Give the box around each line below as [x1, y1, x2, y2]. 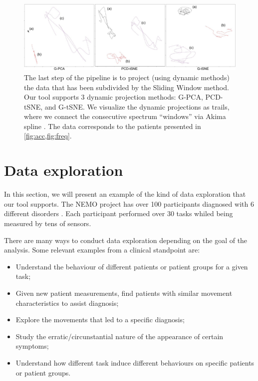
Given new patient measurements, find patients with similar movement [15, 287, 233, 298]
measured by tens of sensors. [4, 218, 91, 228]
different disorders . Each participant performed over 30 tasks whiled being [4, 208, 233, 219]
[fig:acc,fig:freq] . [24, 130, 72, 141]
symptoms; [15, 341, 49, 351]
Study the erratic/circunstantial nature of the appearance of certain [15, 331, 224, 341]
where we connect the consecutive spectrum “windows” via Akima [24, 111, 226, 122]
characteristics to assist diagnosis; [15, 297, 119, 308]
